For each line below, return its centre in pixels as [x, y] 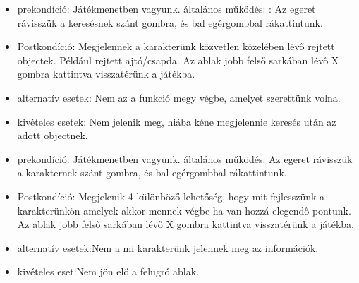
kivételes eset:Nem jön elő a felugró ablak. [108, 271]
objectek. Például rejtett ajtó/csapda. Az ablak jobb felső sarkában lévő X [178, 60]
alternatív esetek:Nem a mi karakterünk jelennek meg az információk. [168, 247]
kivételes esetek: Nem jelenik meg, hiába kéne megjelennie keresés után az [177, 121]
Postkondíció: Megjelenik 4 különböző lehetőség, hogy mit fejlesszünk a [171, 196]
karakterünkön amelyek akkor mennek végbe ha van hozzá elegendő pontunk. [184, 210]
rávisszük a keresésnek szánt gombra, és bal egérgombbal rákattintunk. [170, 22]
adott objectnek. [53, 135]
